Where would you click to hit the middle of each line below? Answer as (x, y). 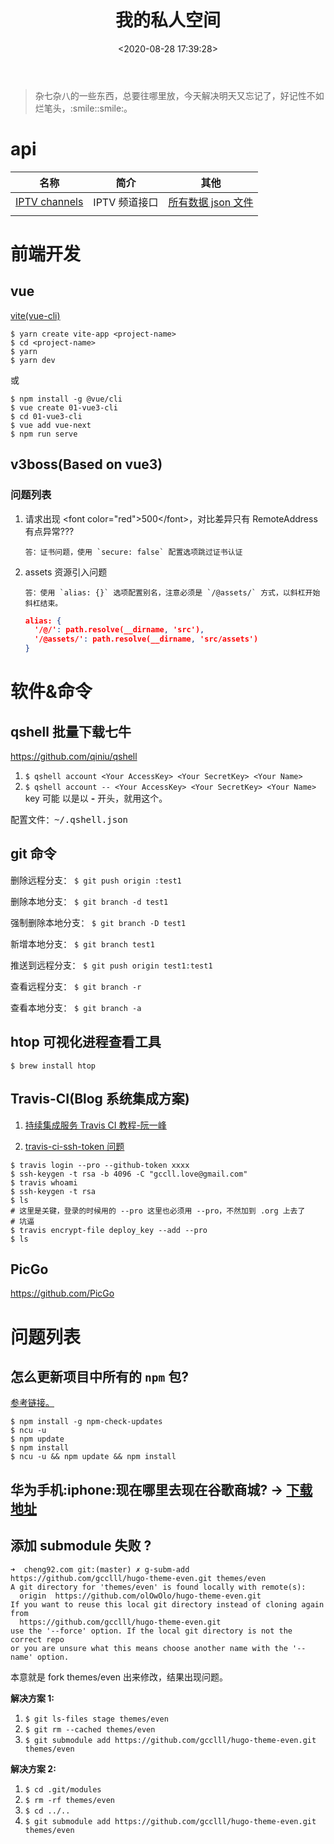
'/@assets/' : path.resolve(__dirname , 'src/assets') (146, 639)
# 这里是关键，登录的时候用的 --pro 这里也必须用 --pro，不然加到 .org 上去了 (158, 1211)
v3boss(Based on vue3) (86, 464)
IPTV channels (49, 201)
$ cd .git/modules (63, 1789)
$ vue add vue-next (51, 425)
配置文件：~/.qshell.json (69, 820)
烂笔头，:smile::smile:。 (83, 108)
